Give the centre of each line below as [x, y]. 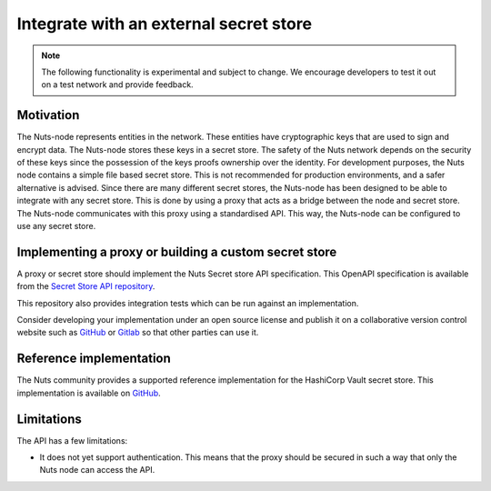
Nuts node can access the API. [97, 470]
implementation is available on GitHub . [89, 393]
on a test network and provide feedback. [118, 85]
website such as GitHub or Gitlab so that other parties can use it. [138, 333]
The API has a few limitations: [72, 440]
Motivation [48, 115]
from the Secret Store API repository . [86, 286]
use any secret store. [56, 225]
